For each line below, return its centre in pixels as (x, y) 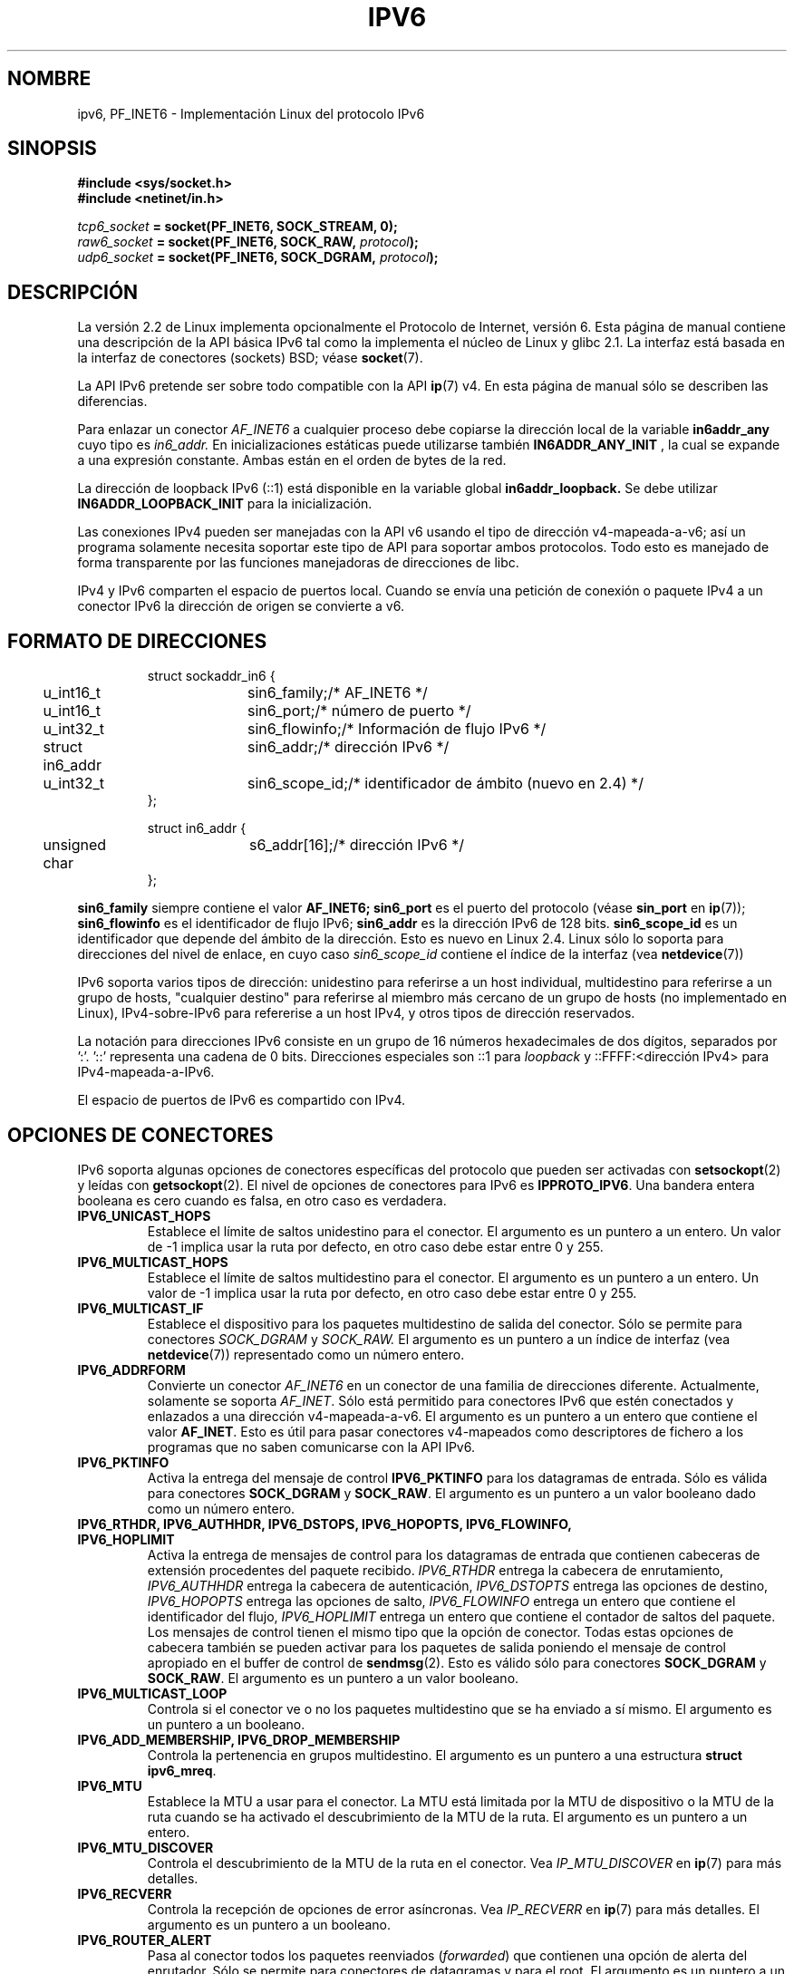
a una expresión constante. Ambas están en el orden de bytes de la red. (292, 460)
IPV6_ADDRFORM (131, 1369)
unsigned (75, 845)
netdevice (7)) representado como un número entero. (306, 1354)
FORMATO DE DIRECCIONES (137, 641)
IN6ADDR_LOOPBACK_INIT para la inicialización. (225, 504)
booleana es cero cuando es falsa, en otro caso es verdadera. (262, 1200)
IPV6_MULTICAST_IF (140, 1308)
